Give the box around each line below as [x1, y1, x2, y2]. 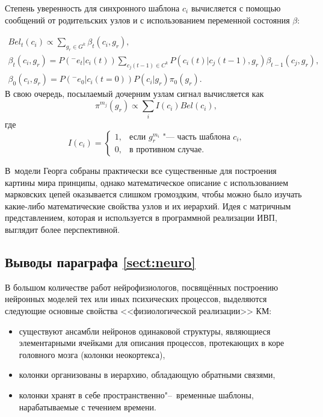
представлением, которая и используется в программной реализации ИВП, [5, 211, 277, 224]
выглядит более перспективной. [5, 223, 120, 235]
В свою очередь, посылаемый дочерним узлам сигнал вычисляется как [5, 87, 264, 100]
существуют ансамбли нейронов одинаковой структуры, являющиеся [19, 324, 271, 337]
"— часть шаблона [162, 132, 230, 141]
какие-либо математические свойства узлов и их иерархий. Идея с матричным [5, 199, 291, 212]
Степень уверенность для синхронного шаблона [5, 2, 180, 14]
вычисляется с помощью [191, 2, 281, 14]
